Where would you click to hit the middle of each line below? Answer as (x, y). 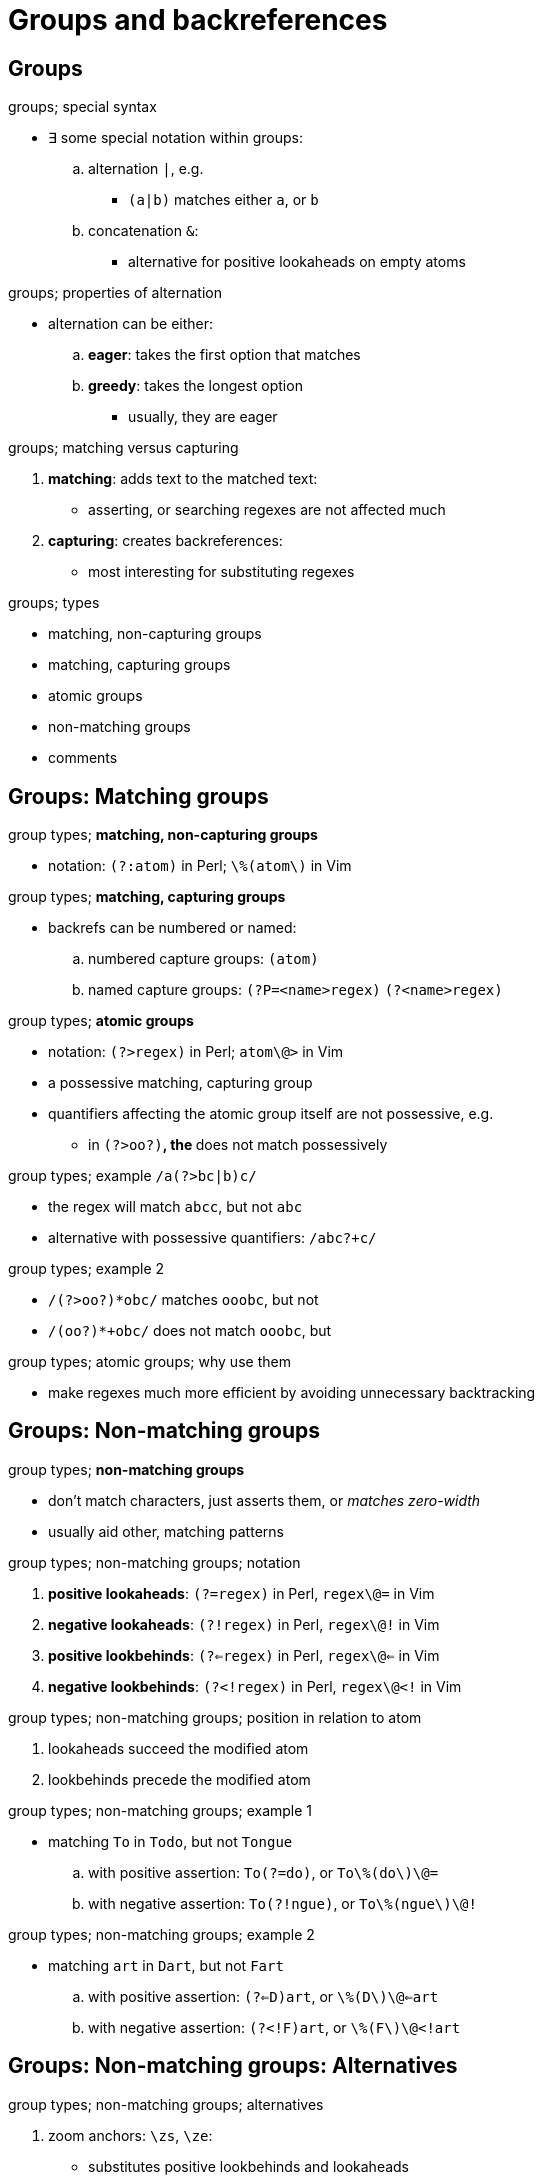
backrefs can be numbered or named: (172, 928)
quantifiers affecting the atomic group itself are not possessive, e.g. (271, 1114)
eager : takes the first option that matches (224, 355)
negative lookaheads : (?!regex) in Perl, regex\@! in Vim (244, 1624)
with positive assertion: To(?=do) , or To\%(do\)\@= (263, 1872)
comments (83, 758)
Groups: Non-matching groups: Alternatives (233, 2066)
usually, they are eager (203, 417)
